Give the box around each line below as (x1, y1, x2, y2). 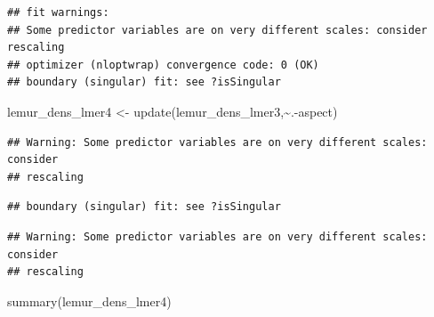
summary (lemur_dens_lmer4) (7, 291, 172, 310)
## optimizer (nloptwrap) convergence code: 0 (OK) (7, 58, 319, 71)
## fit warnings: (7, 6, 109, 19)
